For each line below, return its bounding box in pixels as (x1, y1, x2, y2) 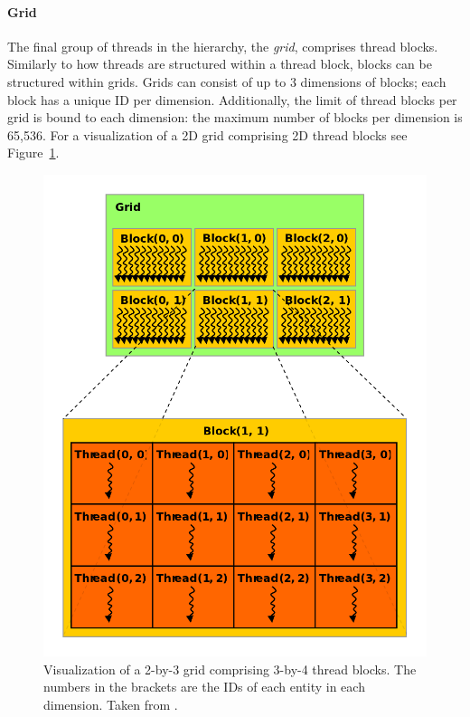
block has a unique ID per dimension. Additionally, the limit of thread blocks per (7, 90, 457, 109)
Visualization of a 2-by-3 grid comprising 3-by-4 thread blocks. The (43, 659, 417, 678)
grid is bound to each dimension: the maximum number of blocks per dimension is (7, 108, 463, 127)
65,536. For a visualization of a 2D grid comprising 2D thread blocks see (7, 125, 408, 144)
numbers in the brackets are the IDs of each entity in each (43, 677, 365, 696)
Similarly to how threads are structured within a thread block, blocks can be (7, 54, 432, 73)
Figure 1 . (7, 143, 60, 162)
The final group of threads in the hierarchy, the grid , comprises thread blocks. (7, 36, 438, 55)
